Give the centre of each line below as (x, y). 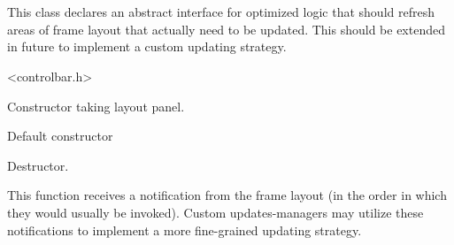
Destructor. (38, 165)
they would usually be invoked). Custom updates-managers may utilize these (215, 212)
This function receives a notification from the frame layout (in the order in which (227, 195)
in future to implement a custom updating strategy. (147, 46)
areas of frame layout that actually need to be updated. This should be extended (226, 29)
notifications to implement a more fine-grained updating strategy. (185, 230)
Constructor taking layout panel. (96, 106)
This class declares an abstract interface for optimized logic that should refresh (221, 12)
